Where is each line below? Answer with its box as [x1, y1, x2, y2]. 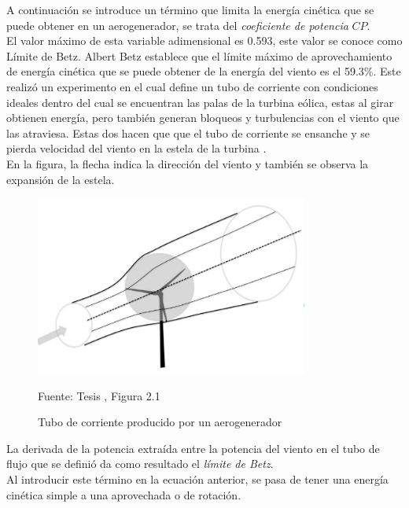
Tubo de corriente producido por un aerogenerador [38, 414, 282, 430]
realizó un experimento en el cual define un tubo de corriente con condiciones [6, 78, 378, 94]
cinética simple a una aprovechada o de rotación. [6, 486, 241, 502]
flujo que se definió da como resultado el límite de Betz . [6, 455, 274, 472]
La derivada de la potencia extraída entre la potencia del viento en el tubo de [6, 440, 380, 456]
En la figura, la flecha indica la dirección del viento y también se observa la [6, 155, 369, 171]
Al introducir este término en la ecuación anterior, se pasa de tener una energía [6, 470, 389, 487]
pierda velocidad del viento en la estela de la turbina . [6, 140, 267, 156]
